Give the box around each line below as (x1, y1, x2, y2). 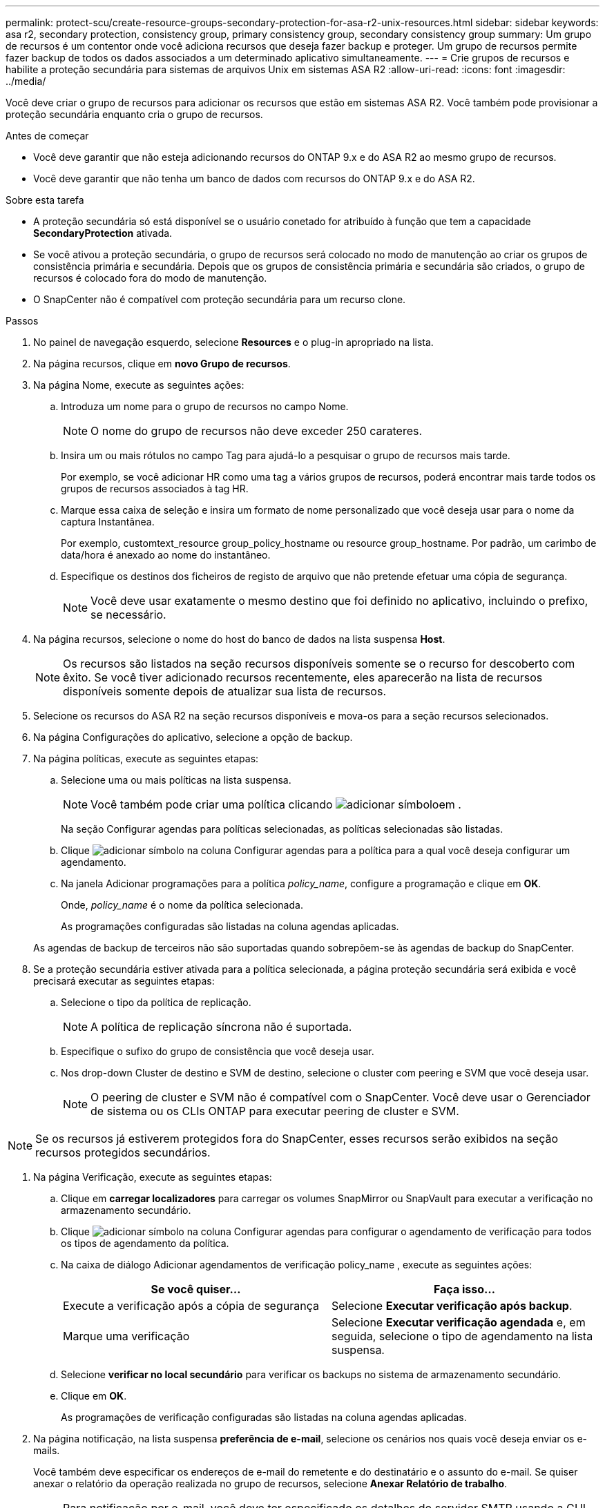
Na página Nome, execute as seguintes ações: (33, 379, 244, 391)
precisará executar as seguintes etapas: (33, 975, 215, 987)
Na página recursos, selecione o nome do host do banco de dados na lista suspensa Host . (33, 633, 445, 645)
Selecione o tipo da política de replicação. (61, 996, 251, 1008)
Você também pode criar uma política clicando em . (90, 797, 461, 811)
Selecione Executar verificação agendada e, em (332, 1315, 586, 1329)
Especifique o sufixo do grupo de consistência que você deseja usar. (61, 1045, 374, 1057)
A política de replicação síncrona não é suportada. (90, 1020, 352, 1034)
